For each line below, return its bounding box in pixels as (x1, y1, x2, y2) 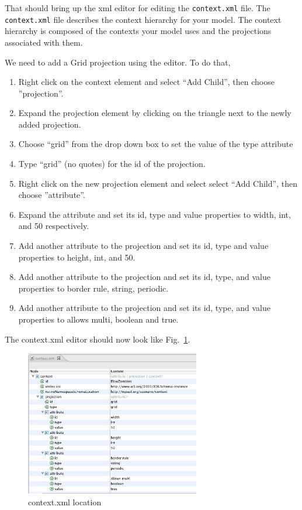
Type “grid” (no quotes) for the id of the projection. (18, 158, 206, 170)
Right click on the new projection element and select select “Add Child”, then (18, 177, 297, 189)
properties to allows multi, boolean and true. (18, 313, 179, 325)
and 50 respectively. (18, 220, 89, 232)
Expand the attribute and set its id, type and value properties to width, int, (18, 208, 291, 220)
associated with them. (5, 36, 83, 48)
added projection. (18, 118, 81, 130)
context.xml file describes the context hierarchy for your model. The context (5, 13, 282, 25)
